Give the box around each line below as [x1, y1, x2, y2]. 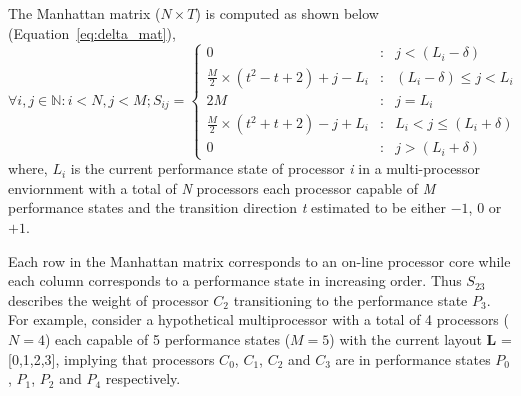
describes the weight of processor [8, 289, 209, 310]
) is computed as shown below [195, 3, 379, 23]
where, [8, 158, 48, 179]
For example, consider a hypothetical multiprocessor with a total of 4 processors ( [8, 309, 509, 330]
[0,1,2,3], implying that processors [8, 348, 215, 369]
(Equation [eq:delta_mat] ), [8, 22, 176, 43]
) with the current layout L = [329, 329, 512, 350]
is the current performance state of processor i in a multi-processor [70, 158, 480, 179]
